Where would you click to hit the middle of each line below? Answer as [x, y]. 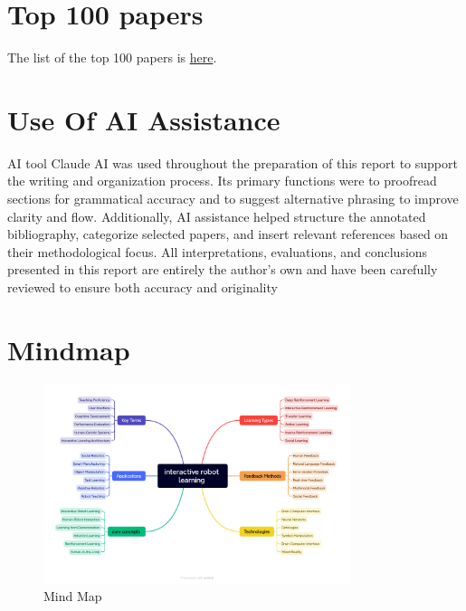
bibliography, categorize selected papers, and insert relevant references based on [228, 234]
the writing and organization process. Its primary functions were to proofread [222, 181]
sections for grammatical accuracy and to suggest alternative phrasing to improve [233, 199]
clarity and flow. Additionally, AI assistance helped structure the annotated [217, 216]
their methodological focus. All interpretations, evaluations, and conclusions [218, 251]
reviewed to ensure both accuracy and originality [143, 287]
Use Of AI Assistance [144, 119]
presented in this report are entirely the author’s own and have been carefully [223, 269]
